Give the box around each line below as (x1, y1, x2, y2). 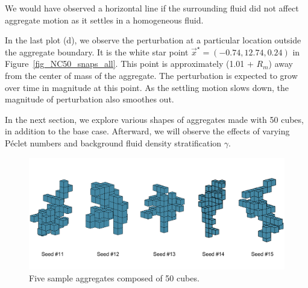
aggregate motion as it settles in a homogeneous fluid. (5, 13, 204, 26)
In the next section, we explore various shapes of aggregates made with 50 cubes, (5, 113, 304, 125)
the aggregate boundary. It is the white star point (5, 45, 189, 58)
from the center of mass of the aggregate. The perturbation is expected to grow (5, 69, 298, 81)
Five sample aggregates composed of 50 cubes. (29, 272, 200, 284)
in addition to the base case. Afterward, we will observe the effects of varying (5, 125, 290, 137)
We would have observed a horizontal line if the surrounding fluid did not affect (5, 2, 299, 14)
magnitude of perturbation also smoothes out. (5, 93, 174, 105)
